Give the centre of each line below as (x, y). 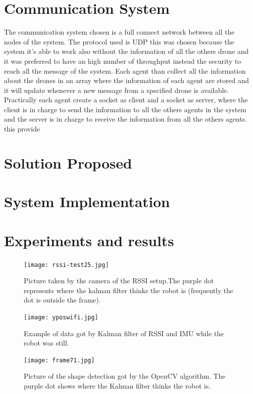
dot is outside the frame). (62, 300)
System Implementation (87, 201)
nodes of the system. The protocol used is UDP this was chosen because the (119, 41)
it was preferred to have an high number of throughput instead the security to (123, 61)
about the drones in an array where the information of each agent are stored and (126, 80)
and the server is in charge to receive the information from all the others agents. (126, 119)
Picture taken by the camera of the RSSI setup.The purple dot (119, 281)
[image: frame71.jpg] (59, 360)
